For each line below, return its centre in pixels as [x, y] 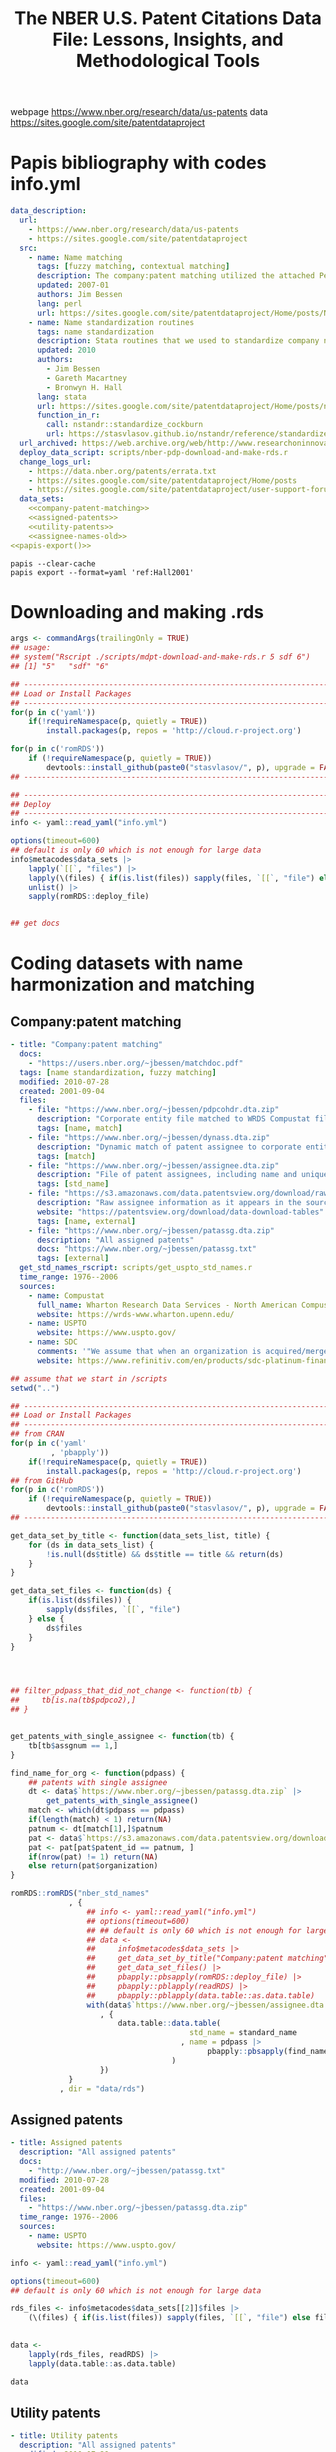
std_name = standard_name [243, 2033]
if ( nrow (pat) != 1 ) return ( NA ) [93, 1857]
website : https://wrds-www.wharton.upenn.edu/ [135, 1314]
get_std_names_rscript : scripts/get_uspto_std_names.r [136, 1268]
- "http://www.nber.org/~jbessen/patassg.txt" [127, 2170]
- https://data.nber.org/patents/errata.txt [122, 471]
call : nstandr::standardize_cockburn [124, 425]
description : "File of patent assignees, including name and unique [182, 1175]
